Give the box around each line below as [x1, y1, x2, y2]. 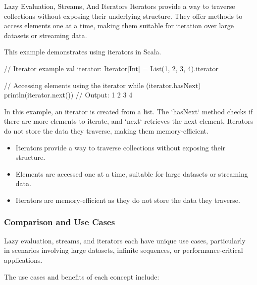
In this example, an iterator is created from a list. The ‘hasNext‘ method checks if [4, 106, 253, 116]
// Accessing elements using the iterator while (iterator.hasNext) [4, 80, 201, 90]
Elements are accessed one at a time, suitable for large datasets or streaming [15, 168, 248, 179]
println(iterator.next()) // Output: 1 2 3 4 [4, 90, 133, 100]
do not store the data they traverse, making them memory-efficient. [4, 125, 208, 136]
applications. [4, 254, 43, 265]
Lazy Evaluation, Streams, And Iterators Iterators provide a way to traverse [4, 1, 235, 11]
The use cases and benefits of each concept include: [4, 271, 159, 282]
